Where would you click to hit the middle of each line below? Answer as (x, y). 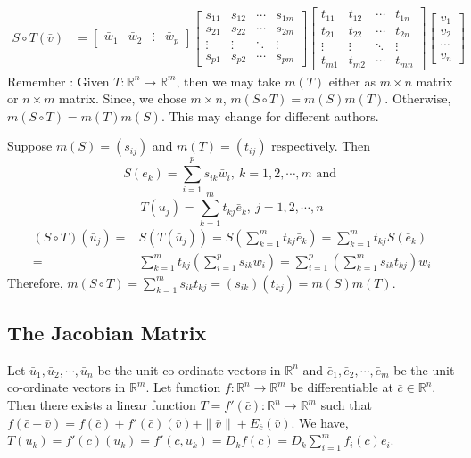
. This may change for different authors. (270, 115)
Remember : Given (58, 81)
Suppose (30, 146)
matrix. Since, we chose (123, 98)
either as (352, 81)
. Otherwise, (418, 98)
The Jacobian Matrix (107, 333)
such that (346, 405)
